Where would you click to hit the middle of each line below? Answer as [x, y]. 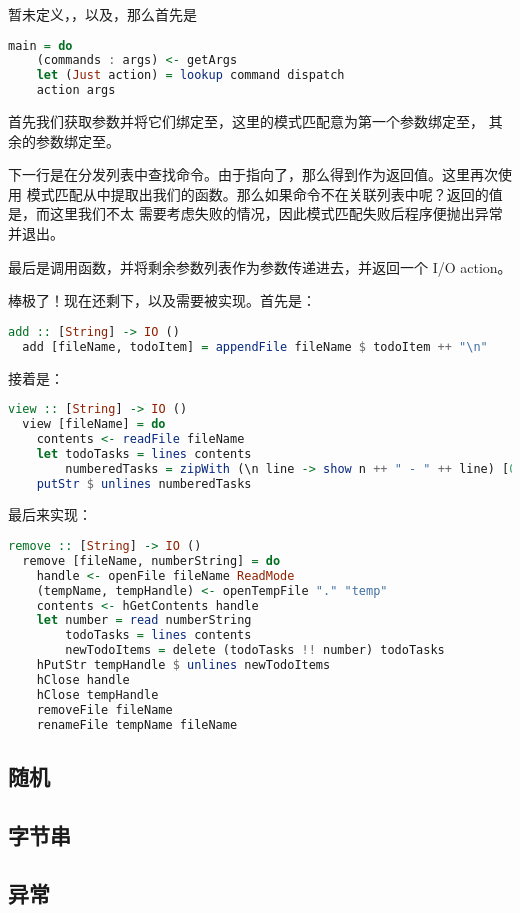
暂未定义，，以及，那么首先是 [102, 14]
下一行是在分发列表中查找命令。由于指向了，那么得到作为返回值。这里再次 [253, 174]
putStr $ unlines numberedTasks [144, 483]
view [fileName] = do [94, 424]
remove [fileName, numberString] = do [151, 560]
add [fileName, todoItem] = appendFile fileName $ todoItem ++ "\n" [255, 346]
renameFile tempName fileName [137, 724]
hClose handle [83, 679]
